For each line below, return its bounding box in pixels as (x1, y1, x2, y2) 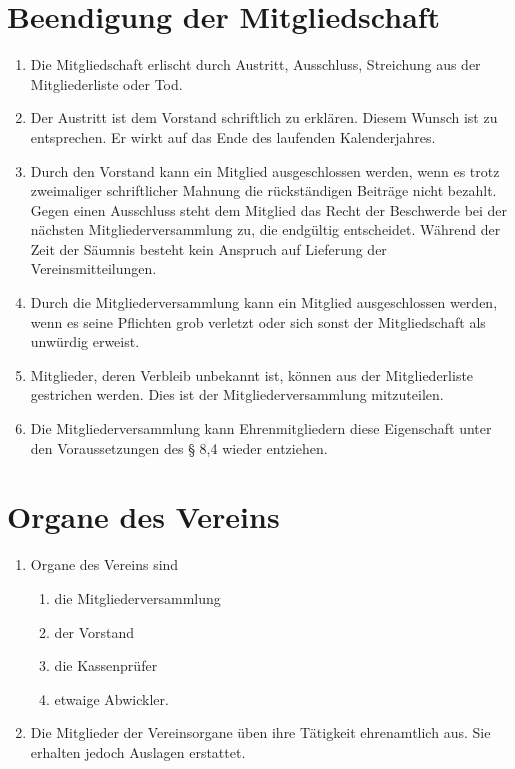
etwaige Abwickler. (54, 688, 169, 709)
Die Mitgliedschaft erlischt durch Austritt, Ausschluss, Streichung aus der (30, 54, 481, 75)
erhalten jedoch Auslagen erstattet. (30, 741, 246, 762)
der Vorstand (54, 621, 135, 642)
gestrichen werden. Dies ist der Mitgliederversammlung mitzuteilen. (30, 384, 444, 405)
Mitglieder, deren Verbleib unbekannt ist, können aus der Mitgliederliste (30, 364, 474, 385)
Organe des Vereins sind (30, 554, 179, 575)
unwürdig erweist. (30, 331, 140, 352)
